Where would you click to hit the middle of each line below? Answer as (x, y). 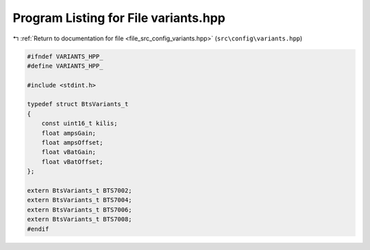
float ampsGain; (69, 133)
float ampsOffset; (72, 143)
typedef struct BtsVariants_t (78, 104)
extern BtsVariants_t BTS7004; (80, 200)
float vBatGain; (69, 152)
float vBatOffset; (72, 162)
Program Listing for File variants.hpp (119, 18)
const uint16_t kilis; (79, 124)
